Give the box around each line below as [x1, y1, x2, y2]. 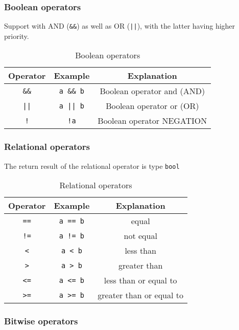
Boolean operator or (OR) [106, 100, 199, 112]
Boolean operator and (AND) [100, 85, 205, 97]
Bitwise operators [4, 315, 78, 327]
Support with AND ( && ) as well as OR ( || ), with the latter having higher [4, 20, 235, 31]
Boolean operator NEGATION [98, 115, 207, 127]
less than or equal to [104, 274, 177, 287]
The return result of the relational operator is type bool [4, 160, 180, 171]
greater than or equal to [98, 289, 184, 301]
